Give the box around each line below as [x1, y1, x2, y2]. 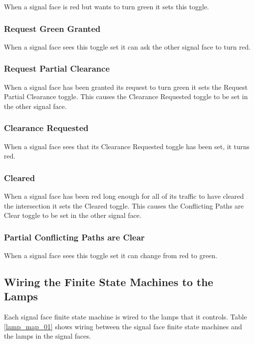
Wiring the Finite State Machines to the [4, 274, 213, 290]
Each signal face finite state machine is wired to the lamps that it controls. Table [4, 312, 247, 322]
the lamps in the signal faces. [4, 331, 91, 341]
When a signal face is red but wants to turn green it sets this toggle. [4, 1, 209, 11]
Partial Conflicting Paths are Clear [4, 231, 145, 243]
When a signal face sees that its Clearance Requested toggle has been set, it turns [4, 141, 250, 151]
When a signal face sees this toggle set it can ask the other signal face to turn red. [4, 41, 251, 52]
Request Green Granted [4, 22, 101, 34]
